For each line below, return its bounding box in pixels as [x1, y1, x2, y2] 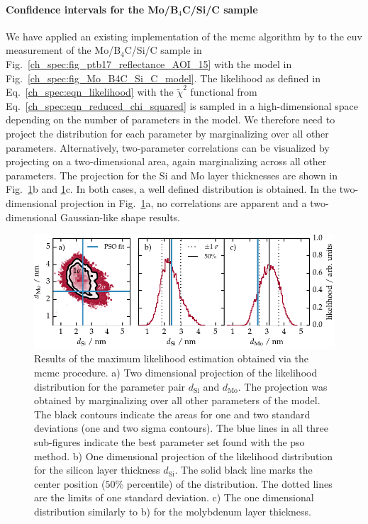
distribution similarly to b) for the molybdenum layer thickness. [34, 503, 311, 518]
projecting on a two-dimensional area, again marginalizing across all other [6, 154, 327, 169]
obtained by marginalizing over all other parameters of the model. [34, 393, 320, 408]
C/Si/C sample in [124, 43, 202, 57]
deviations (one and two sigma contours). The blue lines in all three [34, 420, 328, 435]
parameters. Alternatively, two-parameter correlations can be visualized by [6, 140, 330, 155]
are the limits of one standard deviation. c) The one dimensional [34, 490, 314, 505]
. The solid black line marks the [174, 462, 313, 477]
